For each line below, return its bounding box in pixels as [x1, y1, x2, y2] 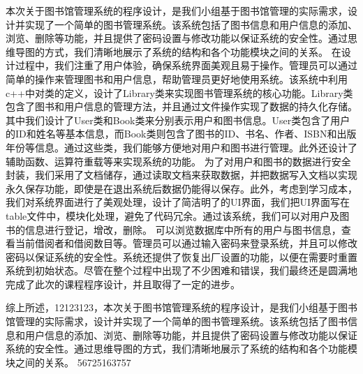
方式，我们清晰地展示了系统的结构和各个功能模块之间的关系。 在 [44, 44, 341, 59]
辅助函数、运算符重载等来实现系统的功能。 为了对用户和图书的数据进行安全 [6, 154, 351, 168]
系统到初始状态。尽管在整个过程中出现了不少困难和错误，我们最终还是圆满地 [6, 263, 357, 278]
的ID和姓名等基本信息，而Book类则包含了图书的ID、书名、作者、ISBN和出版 [6, 126, 357, 141]
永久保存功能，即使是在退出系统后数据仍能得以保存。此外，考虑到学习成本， [6, 181, 357, 195]
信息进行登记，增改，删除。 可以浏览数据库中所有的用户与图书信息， [24, 222, 341, 237]
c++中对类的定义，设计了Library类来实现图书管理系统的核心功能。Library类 [6, 85, 353, 100]
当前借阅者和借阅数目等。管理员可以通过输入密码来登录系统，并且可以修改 [15, 236, 357, 250]
